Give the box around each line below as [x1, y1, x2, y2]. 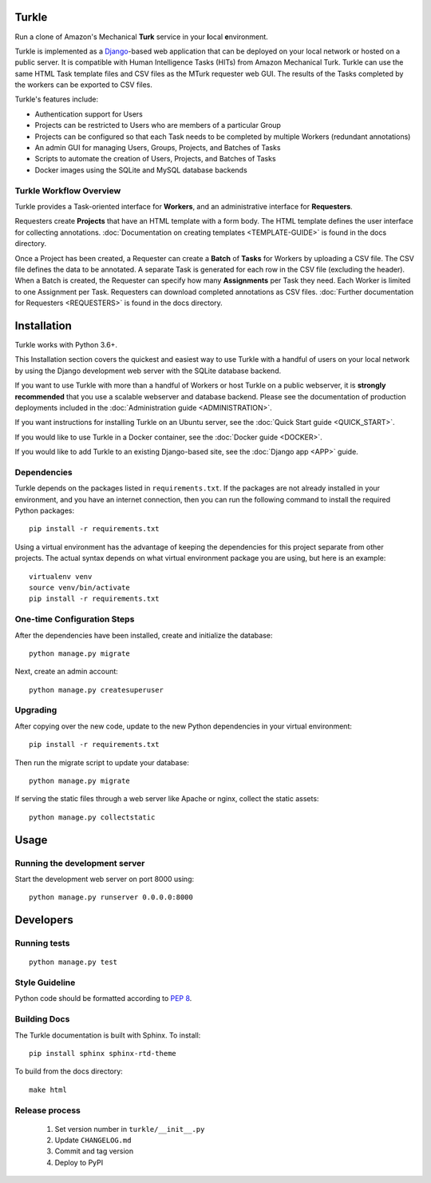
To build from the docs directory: [14, 1066, 123, 1076]
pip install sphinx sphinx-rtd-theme [29, 1049, 177, 1058]
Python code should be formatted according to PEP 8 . [14, 994, 192, 1003]
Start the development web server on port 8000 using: [14, 874, 195, 883]
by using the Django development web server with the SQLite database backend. [14, 366, 282, 375]
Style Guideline [14, 977, 76, 988]
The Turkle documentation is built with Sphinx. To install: [14, 1030, 201, 1040]
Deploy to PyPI [54, 1157, 104, 1167]
